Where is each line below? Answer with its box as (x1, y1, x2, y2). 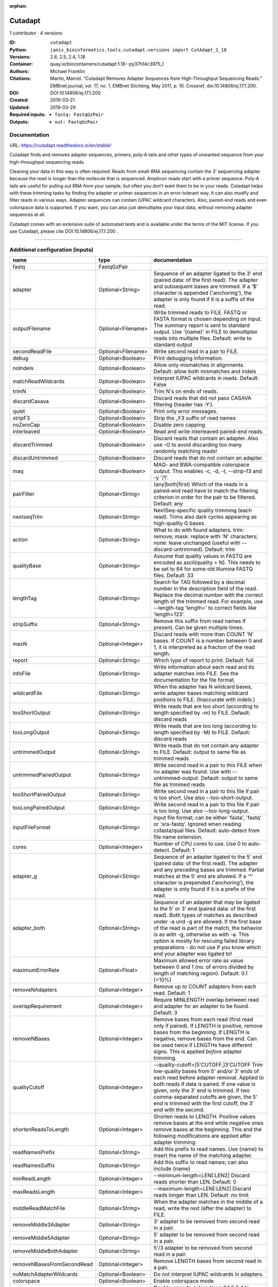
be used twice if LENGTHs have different (153, 1041, 253, 1049)
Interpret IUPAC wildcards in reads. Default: (153, 375, 259, 382)
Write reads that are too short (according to (153, 703, 259, 710)
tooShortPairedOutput (12, 791, 66, 798)
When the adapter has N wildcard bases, (153, 683, 252, 690)
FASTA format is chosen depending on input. (153, 316, 262, 323)
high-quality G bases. (153, 520, 206, 527)
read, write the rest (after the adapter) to (153, 1205, 252, 1212)
